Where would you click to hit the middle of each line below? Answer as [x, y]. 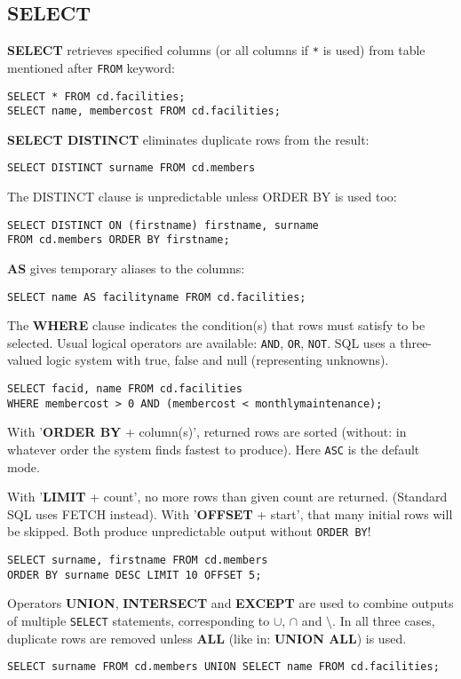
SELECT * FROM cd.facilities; [96, 96]
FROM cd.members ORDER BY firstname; [119, 240]
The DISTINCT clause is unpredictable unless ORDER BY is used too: [202, 197]
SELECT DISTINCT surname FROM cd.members [131, 168]
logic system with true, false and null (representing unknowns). [217, 360]
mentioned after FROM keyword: [91, 67]
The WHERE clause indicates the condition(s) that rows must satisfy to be [216, 325]
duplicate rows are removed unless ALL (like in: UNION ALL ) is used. [207, 638]
